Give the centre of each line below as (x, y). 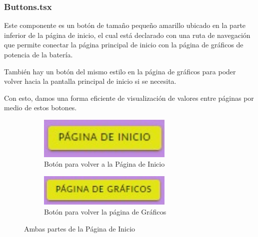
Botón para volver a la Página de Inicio (104, 164)
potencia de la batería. (38, 54)
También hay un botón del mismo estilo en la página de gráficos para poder (120, 71)
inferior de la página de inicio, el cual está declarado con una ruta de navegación (127, 35)
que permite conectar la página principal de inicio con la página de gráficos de (124, 45)
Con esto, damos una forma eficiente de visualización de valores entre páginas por (129, 98)
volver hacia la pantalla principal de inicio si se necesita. (90, 81)
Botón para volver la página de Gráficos (105, 211)
